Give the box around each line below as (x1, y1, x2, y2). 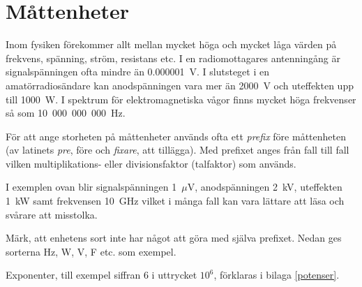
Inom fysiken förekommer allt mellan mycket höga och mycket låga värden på (6, 37, 337, 52)
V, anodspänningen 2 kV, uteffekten (187, 179, 342, 194)
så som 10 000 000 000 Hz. (6, 105, 126, 120)
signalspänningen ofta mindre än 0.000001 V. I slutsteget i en (6, 64, 269, 79)
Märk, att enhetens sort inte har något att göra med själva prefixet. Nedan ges (6, 230, 342, 245)
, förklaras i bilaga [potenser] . (213, 267, 340, 282)
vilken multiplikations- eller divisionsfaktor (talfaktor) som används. (6, 156, 296, 170)
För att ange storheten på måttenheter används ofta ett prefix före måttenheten (6, 128, 346, 143)
